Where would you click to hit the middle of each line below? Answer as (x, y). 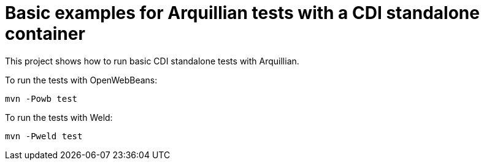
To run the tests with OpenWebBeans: (81, 80)
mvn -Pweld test (44, 136)
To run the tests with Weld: (59, 117)
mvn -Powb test (41, 98)
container (45, 34)
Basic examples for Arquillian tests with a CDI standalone (242, 13)
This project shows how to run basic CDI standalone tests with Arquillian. (152, 61)
